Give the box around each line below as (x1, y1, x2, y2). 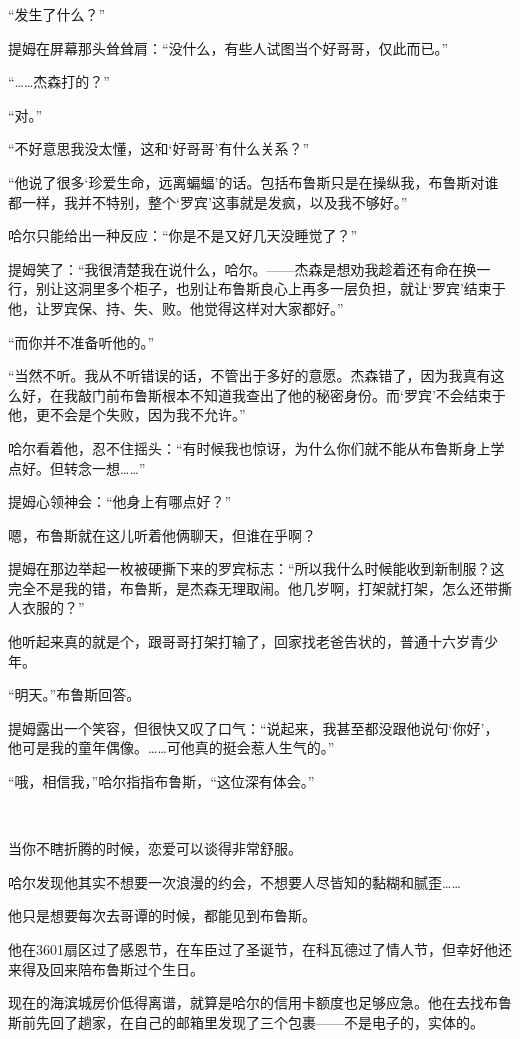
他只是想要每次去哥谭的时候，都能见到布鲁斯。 (8, 905, 316, 926)
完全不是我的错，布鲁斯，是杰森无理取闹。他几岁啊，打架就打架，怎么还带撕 (8, 577, 512, 598)
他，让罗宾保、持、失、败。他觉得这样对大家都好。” (8, 297, 344, 318)
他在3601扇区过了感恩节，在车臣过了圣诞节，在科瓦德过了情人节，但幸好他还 (8, 939, 512, 959)
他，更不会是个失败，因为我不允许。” (8, 404, 246, 425)
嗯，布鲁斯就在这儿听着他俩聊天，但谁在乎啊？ (8, 524, 316, 545)
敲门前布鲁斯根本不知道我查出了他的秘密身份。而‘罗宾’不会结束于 (77, 384, 506, 405)
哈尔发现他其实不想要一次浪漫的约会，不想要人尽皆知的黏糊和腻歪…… (8, 871, 461, 892)
